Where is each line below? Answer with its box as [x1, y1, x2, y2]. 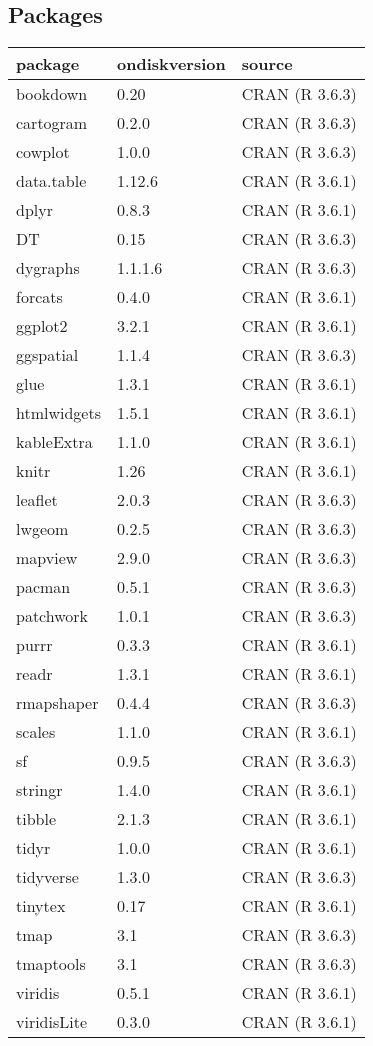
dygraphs [16, 256, 80, 280]
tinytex [16, 894, 66, 918]
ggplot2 [16, 314, 68, 338]
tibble [16, 807, 57, 831]
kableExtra [16, 430, 93, 454]
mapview [16, 546, 78, 570]
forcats [16, 285, 63, 309]
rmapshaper [16, 691, 99, 715]
